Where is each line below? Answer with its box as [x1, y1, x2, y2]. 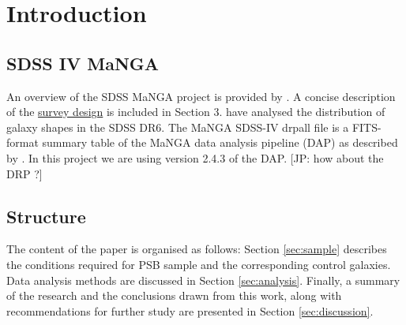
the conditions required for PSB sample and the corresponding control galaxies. [6, 256, 391, 272]
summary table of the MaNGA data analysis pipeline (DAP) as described [42, 134, 398, 151]
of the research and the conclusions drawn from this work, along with [6, 287, 342, 304]
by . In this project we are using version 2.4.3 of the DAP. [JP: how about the [6, 149, 384, 166]
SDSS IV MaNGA [6, 50, 160, 75]
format [6, 134, 39, 151]
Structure [6, 204, 86, 228]
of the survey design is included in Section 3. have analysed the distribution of [6, 103, 385, 120]
